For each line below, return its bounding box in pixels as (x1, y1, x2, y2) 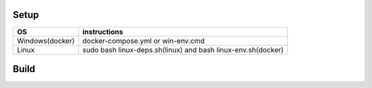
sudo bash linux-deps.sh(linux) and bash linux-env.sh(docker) (82, 45, 284, 54)
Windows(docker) (17, 36, 75, 45)
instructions (82, 27, 123, 36)
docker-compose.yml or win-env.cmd (82, 36, 205, 45)
